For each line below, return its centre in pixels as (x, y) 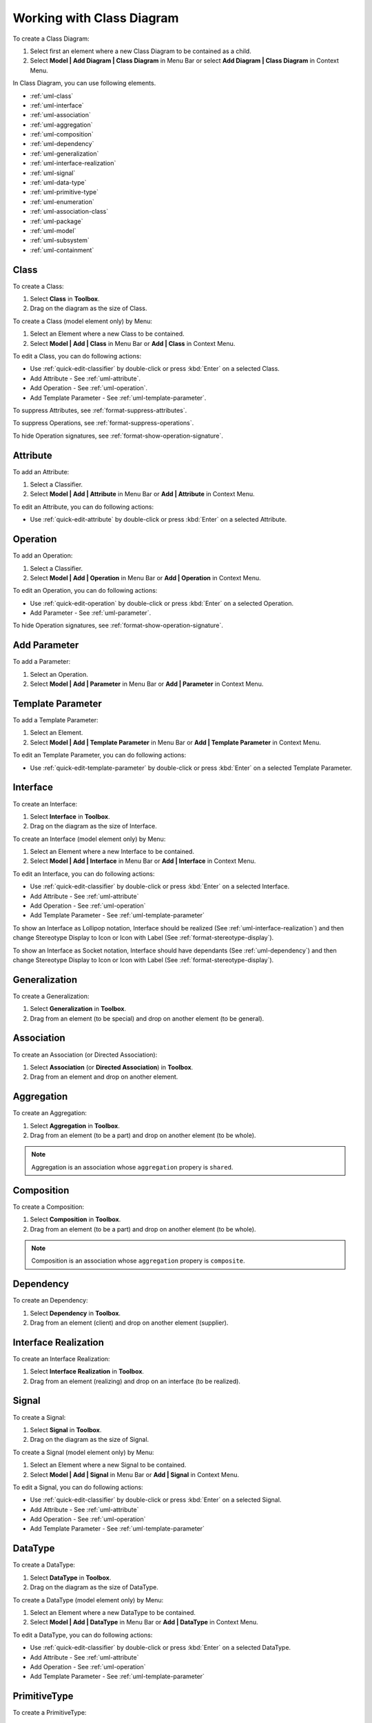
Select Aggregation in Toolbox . (75, 1125)
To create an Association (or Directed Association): (85, 1054)
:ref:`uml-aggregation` (61, 125)
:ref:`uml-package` (56, 221)
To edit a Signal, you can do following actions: (78, 1487)
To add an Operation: (43, 555)
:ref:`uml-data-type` (58, 183)
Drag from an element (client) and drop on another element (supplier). (129, 1323)
